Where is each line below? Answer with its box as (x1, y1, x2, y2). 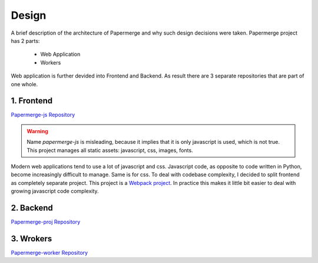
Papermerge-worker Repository (11, 249, 88, 256)
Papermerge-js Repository (11, 112, 75, 119)
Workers (40, 59, 61, 66)
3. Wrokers (11, 234, 52, 244)
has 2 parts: (11, 37, 40, 44)
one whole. (11, 80, 38, 87)
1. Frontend (11, 96, 53, 106)
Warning (26, 127, 48, 134)
